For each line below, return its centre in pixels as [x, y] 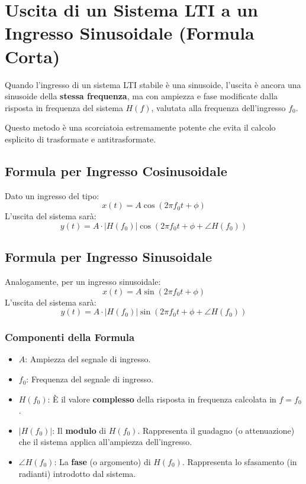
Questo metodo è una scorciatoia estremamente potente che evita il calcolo [140, 127]
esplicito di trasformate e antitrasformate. [80, 139]
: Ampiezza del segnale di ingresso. [88, 359]
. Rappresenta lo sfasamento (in [239, 462]
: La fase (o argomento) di [102, 462]
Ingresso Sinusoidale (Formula [130, 33]
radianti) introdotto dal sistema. [77, 473]
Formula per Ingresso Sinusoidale [109, 257]
